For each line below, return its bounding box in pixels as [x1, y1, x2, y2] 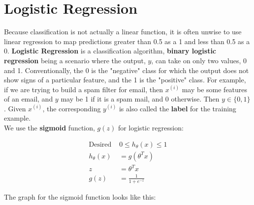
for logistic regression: [118, 123, 184, 133]
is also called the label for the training [119, 103, 236, 113]
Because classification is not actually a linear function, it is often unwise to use [4, 26, 242, 37]
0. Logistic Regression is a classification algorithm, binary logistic [4, 46, 217, 56]
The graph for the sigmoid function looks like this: [4, 191, 156, 202]
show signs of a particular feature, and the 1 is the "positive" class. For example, [4, 75, 246, 85]
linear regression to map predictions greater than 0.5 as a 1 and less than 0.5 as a [4, 36, 250, 46]
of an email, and [4, 94, 53, 104]
